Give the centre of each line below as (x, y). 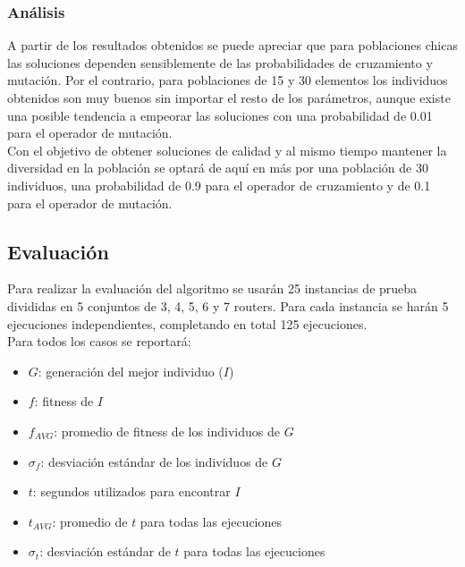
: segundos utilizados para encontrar (131, 491)
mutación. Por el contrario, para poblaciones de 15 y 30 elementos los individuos (228, 80)
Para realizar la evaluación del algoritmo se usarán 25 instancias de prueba (212, 288)
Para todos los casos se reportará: (99, 341)
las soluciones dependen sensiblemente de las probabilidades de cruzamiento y (220, 62)
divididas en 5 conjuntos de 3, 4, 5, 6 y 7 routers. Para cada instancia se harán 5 (228, 305)
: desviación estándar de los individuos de (154, 461)
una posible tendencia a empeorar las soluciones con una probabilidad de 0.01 (220, 115)
